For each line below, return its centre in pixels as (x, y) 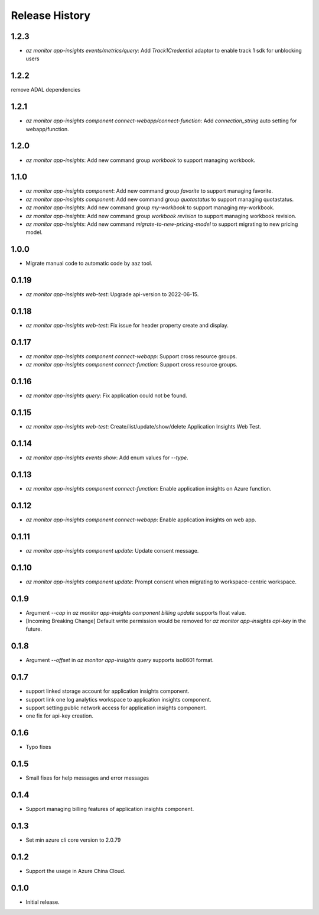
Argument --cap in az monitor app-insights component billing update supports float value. (136, 612)
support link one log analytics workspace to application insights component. (118, 699)
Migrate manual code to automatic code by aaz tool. (89, 264)
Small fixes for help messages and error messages (87, 778)
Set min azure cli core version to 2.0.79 (73, 840)
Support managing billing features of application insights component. (110, 809)
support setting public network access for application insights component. (116, 708)
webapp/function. (47, 129)
